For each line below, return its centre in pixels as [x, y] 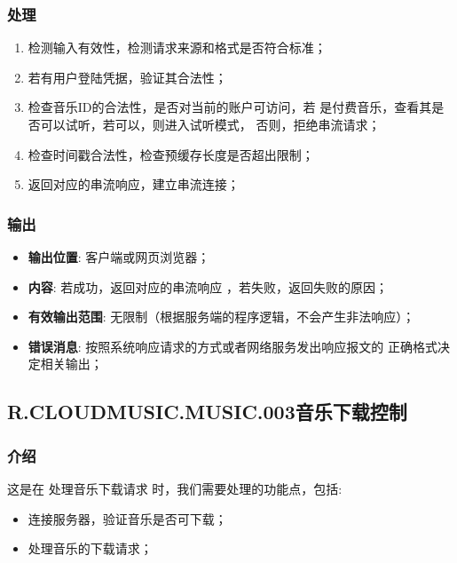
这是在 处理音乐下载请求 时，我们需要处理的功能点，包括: [175, 488]
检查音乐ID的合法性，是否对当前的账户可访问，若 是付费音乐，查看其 [230, 107]
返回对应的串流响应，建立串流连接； [134, 184]
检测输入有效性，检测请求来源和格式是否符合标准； [177, 48]
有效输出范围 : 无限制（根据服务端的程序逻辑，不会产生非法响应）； [221, 317]
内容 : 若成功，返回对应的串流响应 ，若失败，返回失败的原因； [208, 286]
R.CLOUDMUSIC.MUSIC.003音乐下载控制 [207, 412]
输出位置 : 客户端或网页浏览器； [119, 257]
